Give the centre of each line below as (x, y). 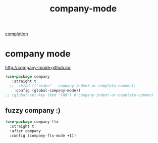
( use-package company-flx (32, 122)
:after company (25, 131)
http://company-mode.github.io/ (38, 68)
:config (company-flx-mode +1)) (43, 136)
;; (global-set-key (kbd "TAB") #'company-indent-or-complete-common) (79, 95)
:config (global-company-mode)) (47, 90)
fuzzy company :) (33, 110)
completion (17, 34)
